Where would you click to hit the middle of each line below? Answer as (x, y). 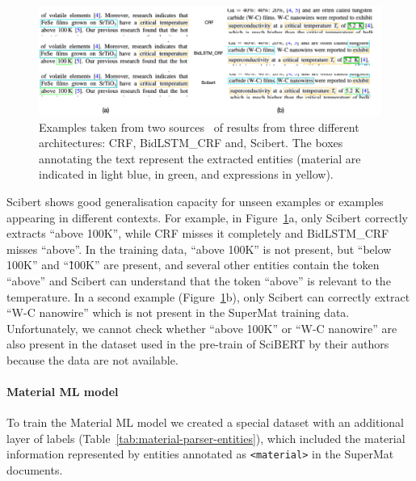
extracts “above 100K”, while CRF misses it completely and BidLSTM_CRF (198, 233)
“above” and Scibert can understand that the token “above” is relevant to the (199, 280)
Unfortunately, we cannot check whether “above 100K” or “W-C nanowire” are (202, 328)
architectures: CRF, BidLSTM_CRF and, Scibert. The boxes (191, 143)
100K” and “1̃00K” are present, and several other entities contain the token (193, 265)
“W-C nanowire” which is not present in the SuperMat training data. (178, 312)
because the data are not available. (92, 359)
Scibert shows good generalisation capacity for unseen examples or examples (195, 201)
